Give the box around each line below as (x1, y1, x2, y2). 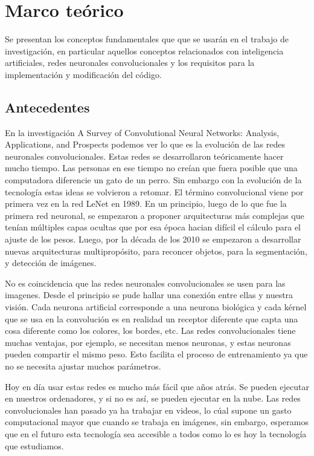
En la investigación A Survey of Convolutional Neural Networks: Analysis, (5, 126, 280, 138)
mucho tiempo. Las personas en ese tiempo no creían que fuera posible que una (5, 161, 298, 174)
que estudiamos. (5, 439, 64, 452)
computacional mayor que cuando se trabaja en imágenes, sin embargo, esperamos (5, 415, 309, 428)
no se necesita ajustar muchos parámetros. (5, 359, 161, 372)
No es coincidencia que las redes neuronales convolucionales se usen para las (5, 276, 286, 289)
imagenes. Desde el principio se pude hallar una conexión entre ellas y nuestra (5, 288, 293, 301)
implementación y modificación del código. (5, 68, 162, 80)
